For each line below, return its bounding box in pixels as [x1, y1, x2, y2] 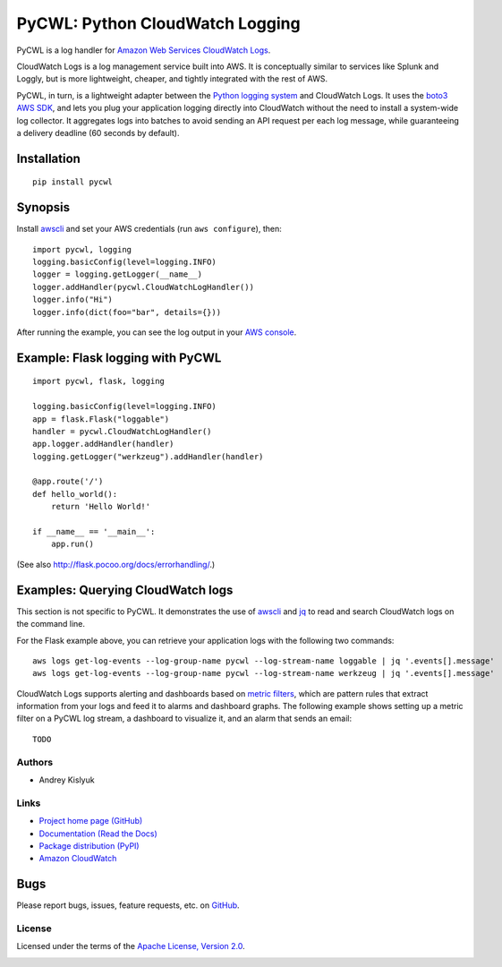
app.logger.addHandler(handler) [32, 439, 174, 449]
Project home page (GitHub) [38, 816, 143, 826]
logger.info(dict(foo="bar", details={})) [32, 307, 222, 317]
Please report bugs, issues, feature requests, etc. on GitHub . [16, 900, 241, 911]
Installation [16, 150, 81, 166]
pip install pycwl [32, 177, 114, 187]
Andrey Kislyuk [38, 774, 95, 785]
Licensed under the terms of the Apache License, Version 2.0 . [16, 941, 245, 952]
